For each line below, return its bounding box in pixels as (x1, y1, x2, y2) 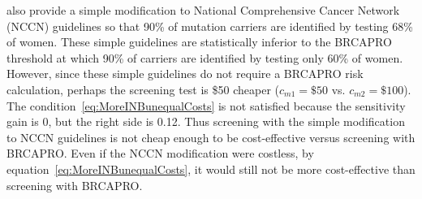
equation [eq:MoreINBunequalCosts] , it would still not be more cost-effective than (6, 160, 416, 177)
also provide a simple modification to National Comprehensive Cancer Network (6, 2, 400, 18)
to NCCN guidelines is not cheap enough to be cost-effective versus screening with (6, 128, 416, 145)
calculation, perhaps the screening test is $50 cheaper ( (6, 80, 280, 97)
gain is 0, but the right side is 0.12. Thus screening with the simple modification (6, 113, 405, 130)
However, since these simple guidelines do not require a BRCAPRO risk (6, 65, 364, 82)
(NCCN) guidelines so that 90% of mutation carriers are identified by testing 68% (6, 17, 413, 34)
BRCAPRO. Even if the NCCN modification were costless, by (6, 145, 314, 162)
